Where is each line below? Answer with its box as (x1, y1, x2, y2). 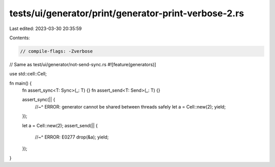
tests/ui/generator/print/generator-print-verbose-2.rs (9, 8, 244, 19)
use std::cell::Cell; (9, 71, 47, 77)
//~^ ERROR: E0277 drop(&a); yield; (35, 134, 109, 140)
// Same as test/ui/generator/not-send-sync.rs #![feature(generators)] (9, 61, 156, 67)
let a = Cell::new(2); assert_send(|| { (22, 122, 98, 128)
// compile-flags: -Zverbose (20, 48, 93, 54)
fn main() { (9, 80, 32, 86)
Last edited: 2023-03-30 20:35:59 (9, 25, 82, 32)
